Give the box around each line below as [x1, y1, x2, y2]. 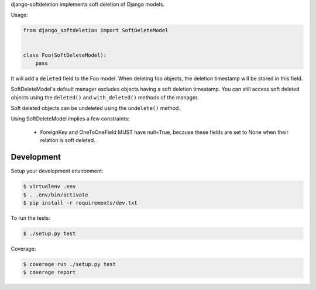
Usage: [11, 12, 29, 19]
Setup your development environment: [11, 167, 104, 175]
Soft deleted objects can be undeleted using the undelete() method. [11, 105, 181, 112]
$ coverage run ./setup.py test [23, 261, 116, 267]
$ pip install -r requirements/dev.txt [23, 199, 138, 206]
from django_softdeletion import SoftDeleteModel [23, 27, 169, 34]
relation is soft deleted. [40, 137, 96, 144]
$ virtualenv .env [23, 183, 76, 190]
